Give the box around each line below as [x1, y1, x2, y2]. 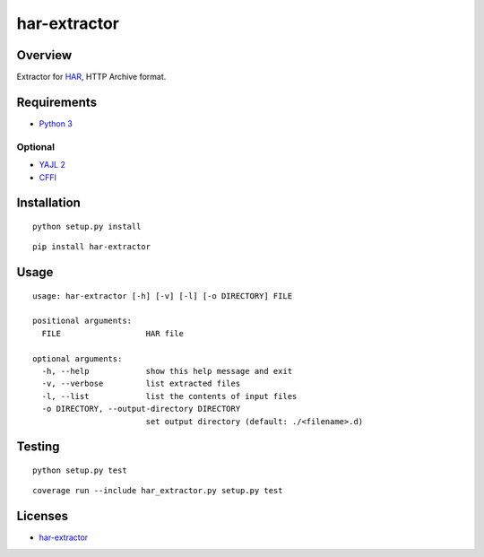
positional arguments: [32, 316, 133, 326]
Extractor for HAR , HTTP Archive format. [16, 72, 167, 83]
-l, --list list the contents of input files [41, 391, 298, 401]
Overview [16, 48, 73, 63]
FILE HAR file [41, 328, 184, 338]
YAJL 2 [39, 160, 66, 170]
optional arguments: [32, 353, 123, 363]
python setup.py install [32, 221, 142, 231]
